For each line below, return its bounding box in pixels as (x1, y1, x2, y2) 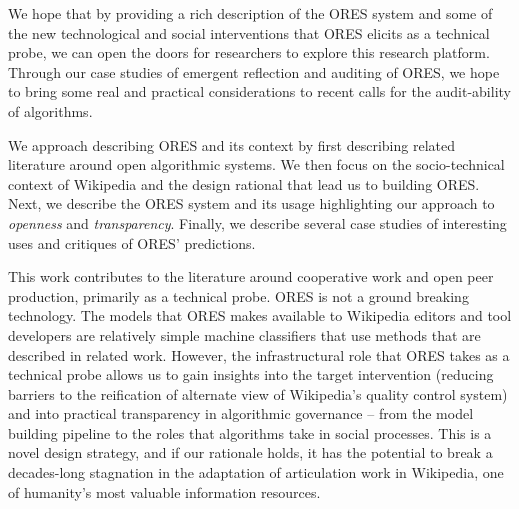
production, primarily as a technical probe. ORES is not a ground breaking (8, 285, 469, 306)
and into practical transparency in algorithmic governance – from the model (8, 403, 474, 424)
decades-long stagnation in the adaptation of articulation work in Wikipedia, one (8, 462, 504, 483)
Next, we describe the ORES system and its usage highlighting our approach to (8, 193, 495, 214)
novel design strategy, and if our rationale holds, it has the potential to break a (8, 442, 493, 463)
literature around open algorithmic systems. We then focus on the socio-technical (8, 154, 505, 175)
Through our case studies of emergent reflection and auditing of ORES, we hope (8, 61, 500, 82)
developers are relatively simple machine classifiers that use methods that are (8, 324, 481, 345)
